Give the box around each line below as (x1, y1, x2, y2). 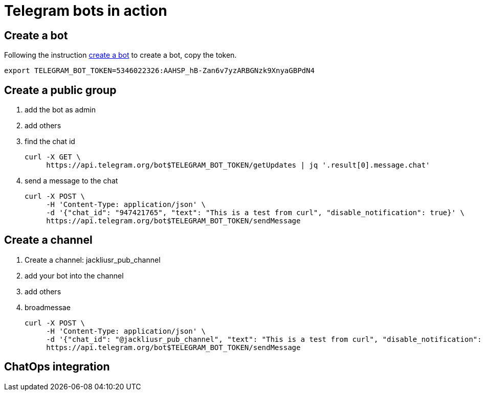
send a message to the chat (25, 176, 118, 185)
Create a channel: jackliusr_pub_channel (25, 255, 161, 264)
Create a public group (4, 83, 117, 97)
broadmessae (25, 303, 71, 312)
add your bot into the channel (25, 271, 124, 280)
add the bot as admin (25, 105, 96, 114)
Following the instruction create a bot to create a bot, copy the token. (4, 51, 237, 60)
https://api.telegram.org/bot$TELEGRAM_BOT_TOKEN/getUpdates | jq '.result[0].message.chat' (46, 161, 430, 170)
